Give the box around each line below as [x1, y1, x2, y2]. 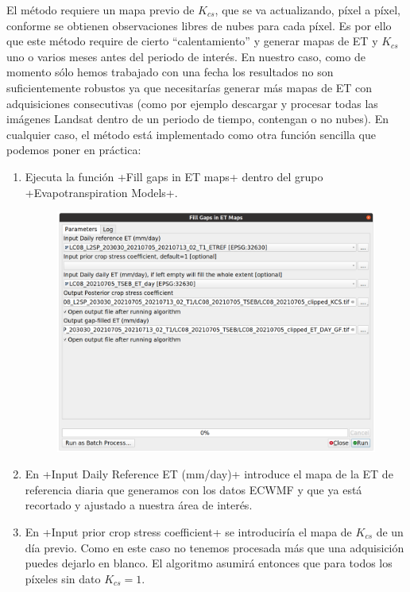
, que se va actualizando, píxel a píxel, [215, 2, 400, 17]
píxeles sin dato [25, 570, 101, 586]
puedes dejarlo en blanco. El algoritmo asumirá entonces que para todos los [25, 555, 393, 571]
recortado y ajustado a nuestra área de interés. [25, 497, 253, 513]
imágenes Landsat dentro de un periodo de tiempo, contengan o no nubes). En [6, 110, 389, 127]
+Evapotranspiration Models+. [25, 184, 178, 200]
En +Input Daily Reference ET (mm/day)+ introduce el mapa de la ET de [25, 466, 393, 482]
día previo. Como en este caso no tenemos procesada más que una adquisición [25, 539, 404, 555]
